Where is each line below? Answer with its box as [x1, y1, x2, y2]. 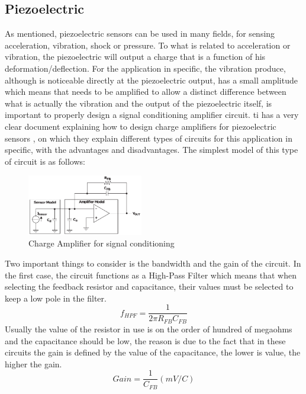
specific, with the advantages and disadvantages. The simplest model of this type [5, 143, 298, 156]
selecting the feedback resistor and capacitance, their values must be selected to [5, 280, 294, 293]
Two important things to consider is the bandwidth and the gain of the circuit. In [5, 257, 301, 270]
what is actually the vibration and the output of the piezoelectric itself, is [5, 97, 272, 109]
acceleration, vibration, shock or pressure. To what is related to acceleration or [5, 39, 291, 51]
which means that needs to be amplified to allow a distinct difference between [5, 85, 286, 98]
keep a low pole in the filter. [5, 292, 107, 304]
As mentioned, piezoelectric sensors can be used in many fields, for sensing [5, 27, 275, 40]
